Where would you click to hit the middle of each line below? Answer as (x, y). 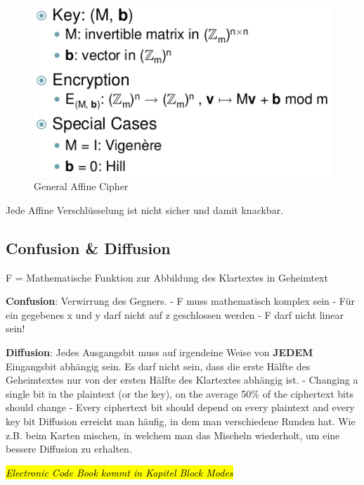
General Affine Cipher (81, 186)
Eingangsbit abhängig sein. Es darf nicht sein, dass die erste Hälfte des (158, 366)
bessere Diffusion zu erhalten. (69, 449)
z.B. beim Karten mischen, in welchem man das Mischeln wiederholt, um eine (173, 435)
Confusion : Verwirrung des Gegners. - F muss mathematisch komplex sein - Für (180, 301)
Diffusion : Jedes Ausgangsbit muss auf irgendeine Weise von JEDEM (160, 352)
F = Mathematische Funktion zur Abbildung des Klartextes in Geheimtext (167, 277)
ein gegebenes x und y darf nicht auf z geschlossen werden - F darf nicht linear (175, 314)
